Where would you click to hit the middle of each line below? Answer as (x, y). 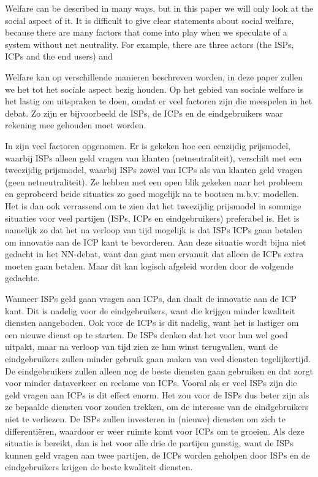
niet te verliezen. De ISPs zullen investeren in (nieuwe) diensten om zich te (145, 419)
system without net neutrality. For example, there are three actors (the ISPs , (150, 44)
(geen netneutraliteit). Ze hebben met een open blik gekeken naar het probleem (154, 181)
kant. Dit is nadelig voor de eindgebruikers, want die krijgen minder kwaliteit (150, 310)
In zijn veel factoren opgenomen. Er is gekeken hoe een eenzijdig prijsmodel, (148, 145)
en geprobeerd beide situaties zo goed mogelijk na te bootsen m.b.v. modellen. (152, 194)
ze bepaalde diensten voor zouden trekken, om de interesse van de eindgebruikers (157, 407)
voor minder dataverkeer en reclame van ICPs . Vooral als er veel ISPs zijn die (151, 383)
